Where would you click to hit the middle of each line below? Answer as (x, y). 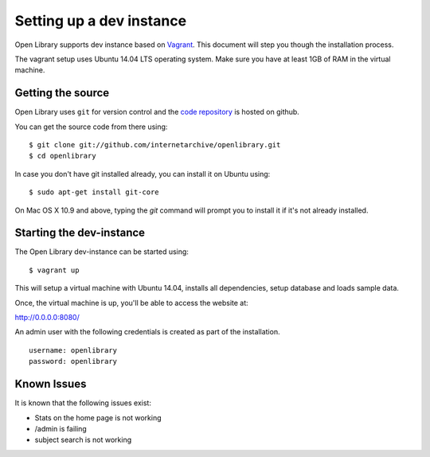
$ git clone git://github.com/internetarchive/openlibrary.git (155, 145)
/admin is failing (61, 428)
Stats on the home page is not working (98, 417)
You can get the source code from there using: (91, 127)
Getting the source (62, 93)
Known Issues (51, 384)
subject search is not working (83, 440)
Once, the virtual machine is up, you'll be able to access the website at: (131, 303)
